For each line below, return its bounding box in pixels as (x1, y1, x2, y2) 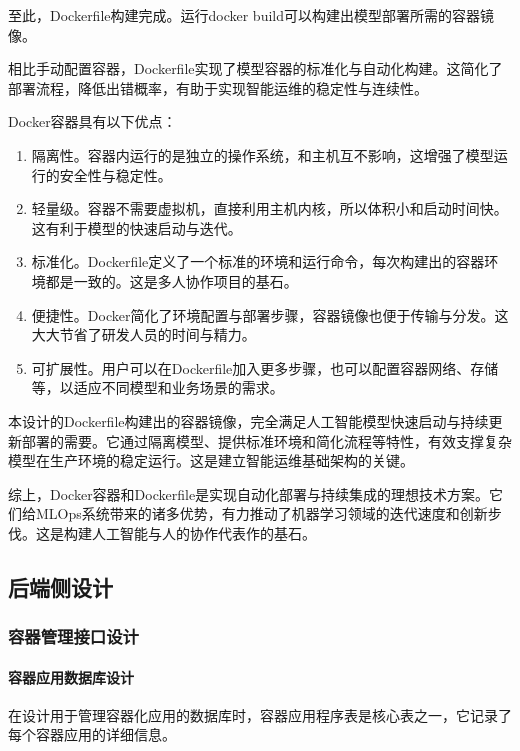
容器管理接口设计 (8, 624, 139, 649)
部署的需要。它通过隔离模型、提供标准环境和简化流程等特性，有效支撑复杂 (21, 430, 512, 451)
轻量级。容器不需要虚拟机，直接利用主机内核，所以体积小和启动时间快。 (31, 198, 508, 219)
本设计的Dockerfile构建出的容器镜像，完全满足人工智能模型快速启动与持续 (8, 410, 489, 431)
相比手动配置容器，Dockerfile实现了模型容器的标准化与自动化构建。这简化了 (8, 58, 503, 79)
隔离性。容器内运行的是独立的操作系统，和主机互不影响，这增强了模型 (31, 144, 494, 165)
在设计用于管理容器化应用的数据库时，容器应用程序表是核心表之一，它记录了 (8, 704, 512, 725)
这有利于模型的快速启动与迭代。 (31, 217, 242, 238)
